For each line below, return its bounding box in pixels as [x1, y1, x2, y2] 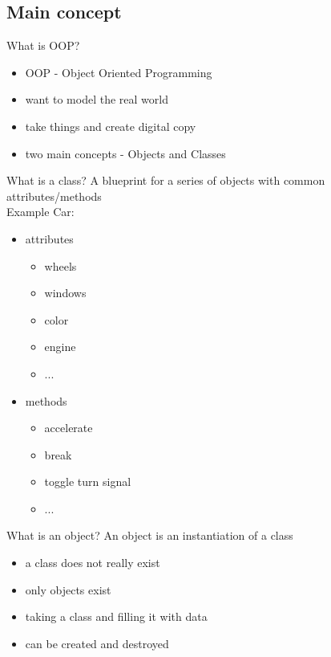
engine [44, 338, 76, 355]
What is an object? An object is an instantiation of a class [6, 527, 293, 544]
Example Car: [6, 203, 75, 220]
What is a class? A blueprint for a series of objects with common [6, 172, 325, 189]
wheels [44, 257, 77, 274]
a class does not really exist [25, 554, 160, 571]
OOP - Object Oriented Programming [25, 63, 212, 80]
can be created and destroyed [25, 635, 169, 651]
